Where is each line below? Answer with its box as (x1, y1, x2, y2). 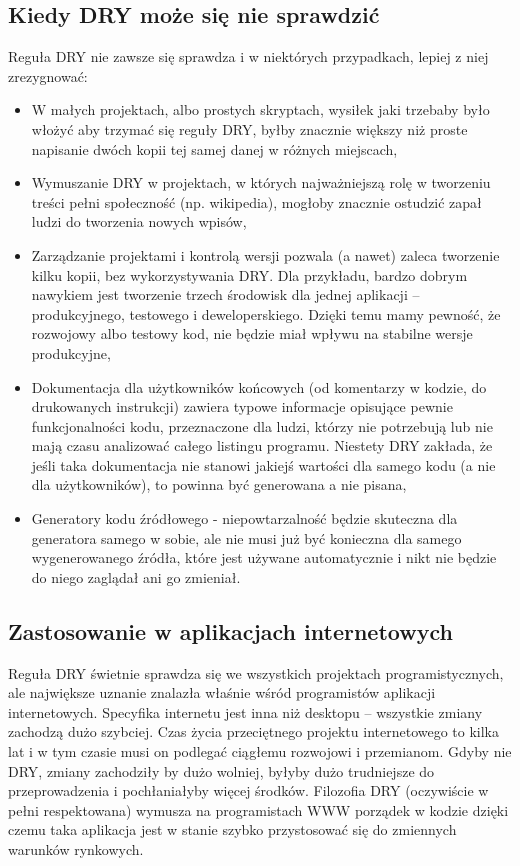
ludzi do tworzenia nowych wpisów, (31, 211, 247, 232)
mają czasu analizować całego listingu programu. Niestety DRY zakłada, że (31, 435, 493, 456)
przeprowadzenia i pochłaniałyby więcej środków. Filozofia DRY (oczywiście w (8, 780, 489, 801)
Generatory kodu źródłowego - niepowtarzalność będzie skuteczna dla (31, 508, 458, 529)
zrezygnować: (8, 65, 88, 86)
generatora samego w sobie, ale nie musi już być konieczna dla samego (31, 527, 462, 548)
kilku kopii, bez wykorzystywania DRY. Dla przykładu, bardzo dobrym (31, 264, 468, 285)
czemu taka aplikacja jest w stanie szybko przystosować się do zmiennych (8, 819, 457, 840)
